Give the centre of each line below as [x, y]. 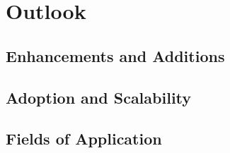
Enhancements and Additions [115, 55]
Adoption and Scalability [99, 97]
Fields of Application [84, 139]
